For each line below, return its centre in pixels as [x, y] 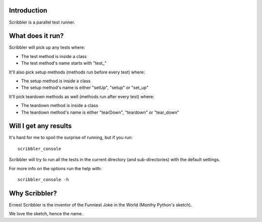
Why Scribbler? [33, 193]
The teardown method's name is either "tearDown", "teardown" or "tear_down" [100, 112]
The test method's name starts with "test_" [64, 63]
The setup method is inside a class [56, 81]
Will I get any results [41, 126]
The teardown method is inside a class [60, 105]
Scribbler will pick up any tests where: [47, 47]
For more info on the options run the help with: [55, 168]
